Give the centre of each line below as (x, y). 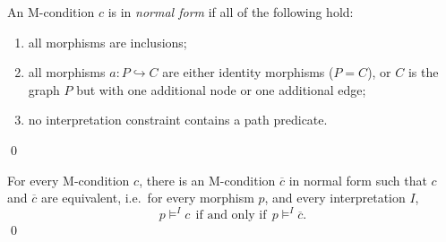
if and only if (231, 216)
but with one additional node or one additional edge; (221, 89)
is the (423, 72)
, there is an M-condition (207, 180)
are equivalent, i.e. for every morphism (147, 198)
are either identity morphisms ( (248, 72)
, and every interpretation (335, 198)
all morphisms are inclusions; (107, 42)
